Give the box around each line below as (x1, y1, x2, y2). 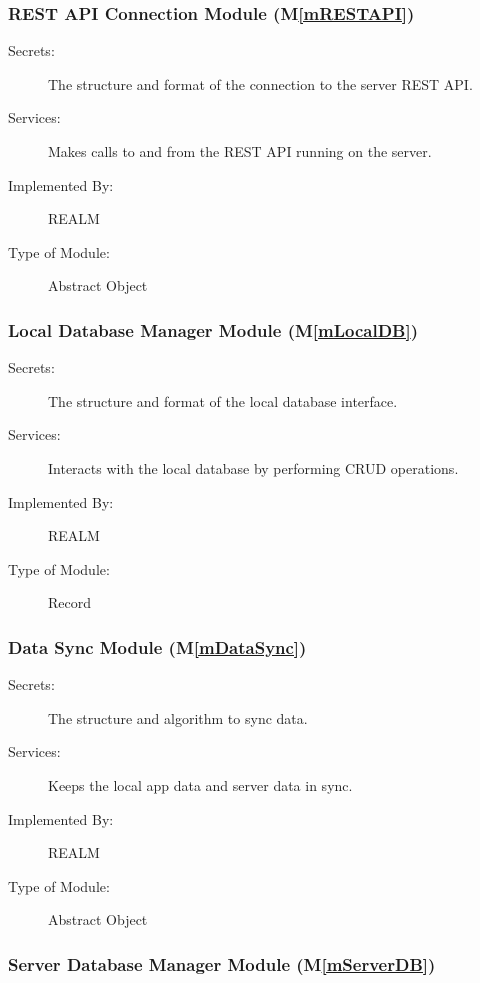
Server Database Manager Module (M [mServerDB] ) (8, 951, 436, 976)
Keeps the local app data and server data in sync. (48, 774, 353, 795)
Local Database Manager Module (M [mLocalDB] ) (8, 317, 419, 342)
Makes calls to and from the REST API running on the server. (48, 141, 432, 161)
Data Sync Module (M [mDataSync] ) (8, 634, 307, 659)
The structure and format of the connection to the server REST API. (48, 73, 473, 94)
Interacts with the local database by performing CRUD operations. (48, 457, 459, 478)
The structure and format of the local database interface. (48, 390, 398, 411)
